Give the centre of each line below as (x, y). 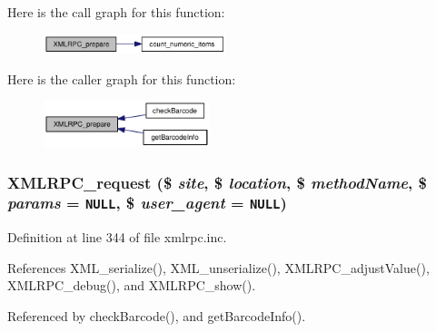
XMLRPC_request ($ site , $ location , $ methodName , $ (217, 182)
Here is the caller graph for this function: (122, 78)
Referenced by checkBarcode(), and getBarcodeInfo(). (157, 316)
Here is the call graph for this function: (116, 12)
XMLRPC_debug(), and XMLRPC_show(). (132, 285)
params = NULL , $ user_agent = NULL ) (147, 203)
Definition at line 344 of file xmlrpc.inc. (117, 237)
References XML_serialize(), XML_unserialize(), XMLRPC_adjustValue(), (218, 267)
